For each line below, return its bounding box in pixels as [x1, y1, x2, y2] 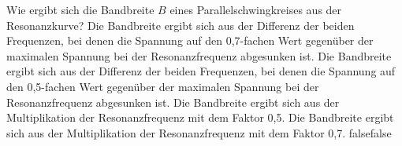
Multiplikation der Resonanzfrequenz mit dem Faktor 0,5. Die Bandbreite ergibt [6, 109, 394, 126]
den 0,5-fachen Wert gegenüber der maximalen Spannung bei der [6, 78, 319, 94]
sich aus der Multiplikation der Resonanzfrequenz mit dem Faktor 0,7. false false [6, 124, 392, 141]
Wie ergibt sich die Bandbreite [6, 2, 154, 17]
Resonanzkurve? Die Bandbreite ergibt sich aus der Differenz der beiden [6, 16, 355, 33]
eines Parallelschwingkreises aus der [169, 2, 342, 17]
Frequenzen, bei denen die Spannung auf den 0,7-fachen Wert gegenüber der [6, 32, 374, 49]
